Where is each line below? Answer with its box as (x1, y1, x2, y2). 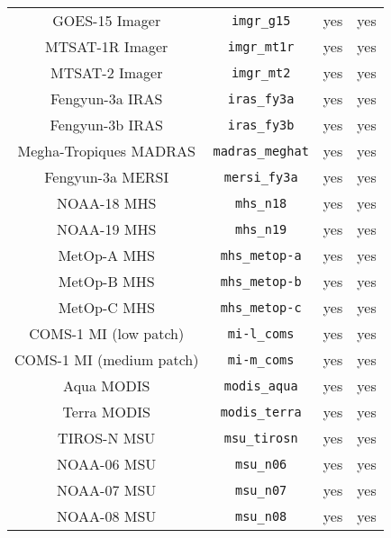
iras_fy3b (227, 117, 295, 132)
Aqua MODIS (63, 375, 150, 396)
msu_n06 (235, 456, 287, 471)
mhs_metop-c (220, 300, 302, 315)
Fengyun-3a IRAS (50, 88, 163, 109)
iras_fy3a (227, 91, 295, 106)
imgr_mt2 (231, 65, 291, 80)
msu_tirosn (223, 430, 298, 445)
